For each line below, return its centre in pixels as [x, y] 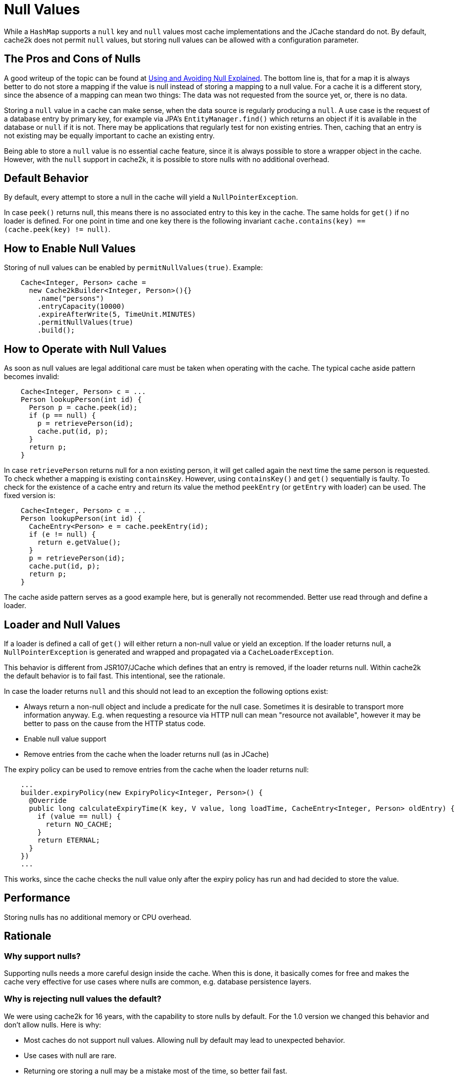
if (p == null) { [62, 416]
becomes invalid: [32, 377]
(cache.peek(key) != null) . [57, 229]
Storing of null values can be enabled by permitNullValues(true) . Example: [133, 268]
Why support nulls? [43, 956]
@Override [48, 800]
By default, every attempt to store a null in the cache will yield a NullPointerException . [151, 197]
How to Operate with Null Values [85, 349]
